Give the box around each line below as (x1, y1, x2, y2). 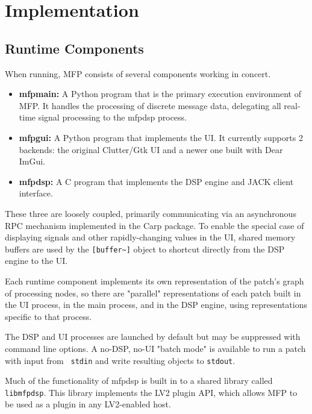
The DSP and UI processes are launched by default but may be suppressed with (5, 330, 301, 343)
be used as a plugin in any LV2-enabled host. (5, 398, 171, 410)
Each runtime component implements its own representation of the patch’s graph (5, 274, 304, 287)
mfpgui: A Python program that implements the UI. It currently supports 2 (19, 131, 303, 143)
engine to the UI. (5, 254, 68, 267)
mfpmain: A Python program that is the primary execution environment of (19, 87, 302, 100)
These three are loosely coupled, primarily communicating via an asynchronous (5, 207, 296, 219)
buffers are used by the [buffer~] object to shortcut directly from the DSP (5, 242, 285, 255)
